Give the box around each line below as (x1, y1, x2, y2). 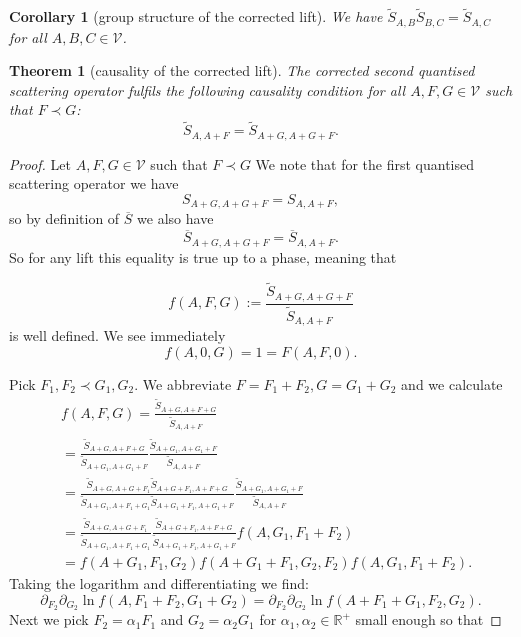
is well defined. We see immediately (9, 325, 226, 346)
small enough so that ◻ (355, 609, 502, 630)
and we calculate (401, 374, 503, 395)
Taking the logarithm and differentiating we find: (9, 573, 309, 594)
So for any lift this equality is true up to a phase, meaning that (9, 246, 397, 267)
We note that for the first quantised (255, 153, 475, 174)
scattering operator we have (9, 173, 179, 194)
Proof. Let (9, 153, 71, 174)
